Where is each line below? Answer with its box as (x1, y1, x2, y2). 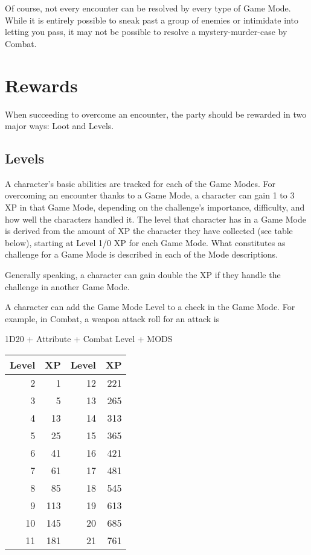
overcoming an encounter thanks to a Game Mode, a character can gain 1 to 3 (5, 189, 295, 201)
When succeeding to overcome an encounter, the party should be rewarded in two (5, 107, 307, 120)
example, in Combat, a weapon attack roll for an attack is (5, 312, 220, 325)
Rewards (5, 72, 78, 97)
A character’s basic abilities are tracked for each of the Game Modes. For (5, 177, 276, 189)
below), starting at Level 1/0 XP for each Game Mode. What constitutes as (5, 236, 286, 249)
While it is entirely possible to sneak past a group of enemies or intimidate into (5, 13, 298, 26)
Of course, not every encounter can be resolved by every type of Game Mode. (5, 2, 291, 14)
